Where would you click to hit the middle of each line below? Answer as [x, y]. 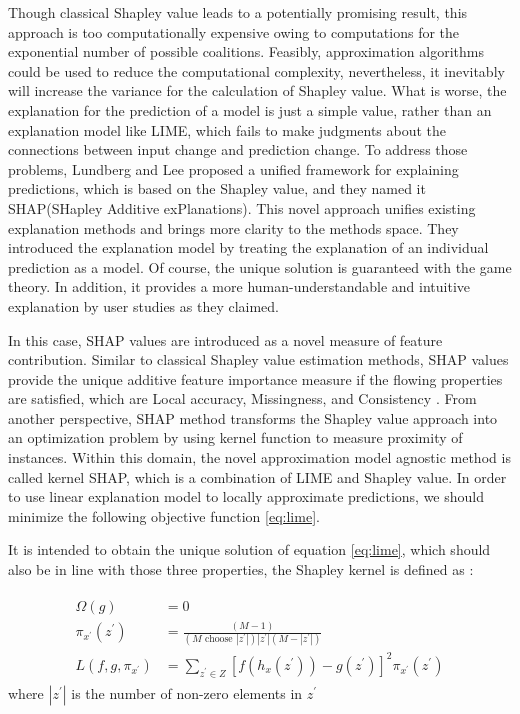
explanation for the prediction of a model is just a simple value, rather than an [250, 109]
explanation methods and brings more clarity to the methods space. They [233, 227]
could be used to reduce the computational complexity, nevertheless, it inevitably [256, 70]
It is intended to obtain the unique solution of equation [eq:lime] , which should [249, 549]
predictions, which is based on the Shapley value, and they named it [217, 188]
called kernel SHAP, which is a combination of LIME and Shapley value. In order [257, 476]
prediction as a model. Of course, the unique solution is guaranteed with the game [260, 266]
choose [218, 639]
